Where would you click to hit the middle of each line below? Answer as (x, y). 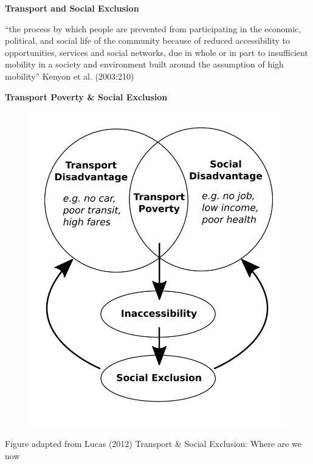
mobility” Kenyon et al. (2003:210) (70, 76)
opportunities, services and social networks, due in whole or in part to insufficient (156, 52)
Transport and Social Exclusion (72, 8)
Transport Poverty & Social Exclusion (86, 96)
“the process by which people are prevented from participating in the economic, (153, 28)
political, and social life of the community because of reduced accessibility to (147, 40)
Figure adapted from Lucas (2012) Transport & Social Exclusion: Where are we (153, 443)
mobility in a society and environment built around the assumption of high (144, 64)
